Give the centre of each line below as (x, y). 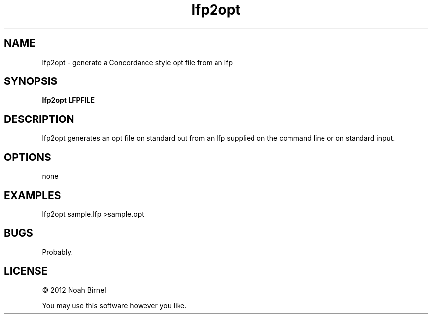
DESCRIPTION (39, 119)
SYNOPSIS (31, 81)
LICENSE (26, 271)
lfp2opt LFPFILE (69, 100)
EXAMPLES (33, 195)
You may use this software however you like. (114, 305)
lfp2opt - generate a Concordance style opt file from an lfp (137, 62)
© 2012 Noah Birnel (74, 290)
